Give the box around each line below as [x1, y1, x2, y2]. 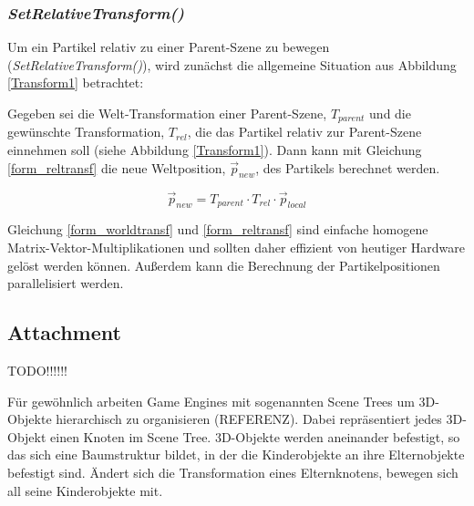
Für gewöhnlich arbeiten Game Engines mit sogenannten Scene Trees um [7, 391, 415, 410]
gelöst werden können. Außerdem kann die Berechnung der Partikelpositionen [7, 255, 440, 274]
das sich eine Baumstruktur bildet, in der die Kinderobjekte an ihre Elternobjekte [7, 445, 465, 464]
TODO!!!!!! [7, 361, 67, 380]
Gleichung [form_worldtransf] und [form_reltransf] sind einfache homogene [7, 220, 428, 239]
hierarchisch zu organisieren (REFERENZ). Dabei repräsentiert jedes [56, 409, 442, 429]
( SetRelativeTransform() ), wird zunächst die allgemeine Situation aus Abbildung [7, 55, 457, 74]
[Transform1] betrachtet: [7, 73, 144, 92]
